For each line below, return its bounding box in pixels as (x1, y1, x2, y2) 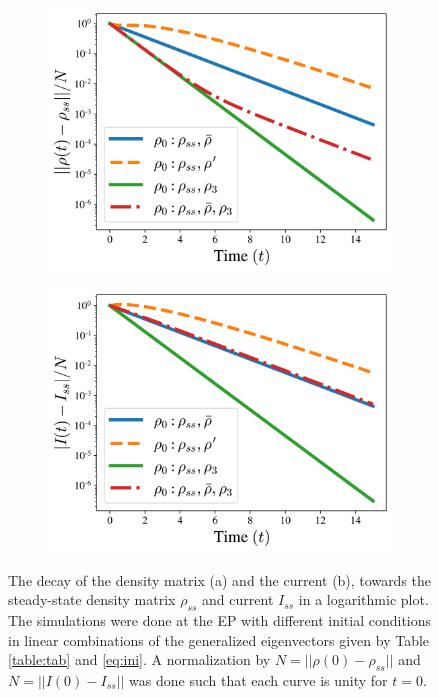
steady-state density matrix (8, 589, 176, 610)
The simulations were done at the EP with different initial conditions (8, 609, 432, 630)
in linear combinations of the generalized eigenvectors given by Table (8, 629, 430, 650)
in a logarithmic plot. (298, 589, 429, 610)
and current (202, 589, 274, 610)
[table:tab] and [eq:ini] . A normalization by (8, 649, 271, 670)
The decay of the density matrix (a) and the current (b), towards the (8, 569, 432, 590)
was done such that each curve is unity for (129, 669, 388, 690)
